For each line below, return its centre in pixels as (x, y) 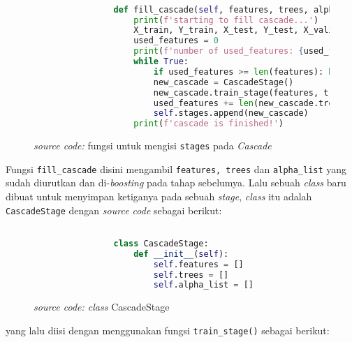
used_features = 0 (176, 41)
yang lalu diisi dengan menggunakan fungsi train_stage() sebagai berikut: (168, 330)
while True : (161, 62)
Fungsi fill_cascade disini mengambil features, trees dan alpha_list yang (176, 169)
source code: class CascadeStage (102, 307)
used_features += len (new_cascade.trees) (251, 103)
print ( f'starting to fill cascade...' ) (226, 20)
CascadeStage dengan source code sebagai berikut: (114, 210)
